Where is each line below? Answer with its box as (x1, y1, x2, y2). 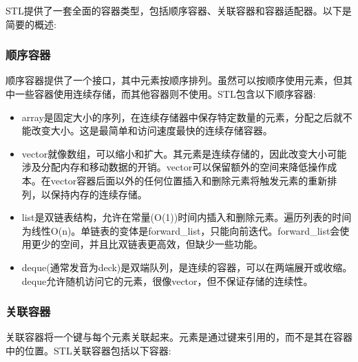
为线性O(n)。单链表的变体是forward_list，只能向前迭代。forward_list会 (21, 223, 340, 237)
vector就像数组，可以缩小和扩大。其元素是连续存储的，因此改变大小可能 (21, 146, 347, 160)
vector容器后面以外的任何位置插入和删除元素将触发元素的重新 (50, 173, 328, 187)
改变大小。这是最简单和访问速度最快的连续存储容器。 (31, 123, 273, 138)
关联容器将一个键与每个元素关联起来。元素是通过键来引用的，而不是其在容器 (6, 330, 352, 344)
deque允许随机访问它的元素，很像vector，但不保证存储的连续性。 (21, 273, 313, 288)
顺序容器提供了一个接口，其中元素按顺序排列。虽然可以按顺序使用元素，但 (6, 73, 343, 87)
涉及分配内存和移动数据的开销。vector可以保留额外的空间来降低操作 (21, 160, 328, 174)
